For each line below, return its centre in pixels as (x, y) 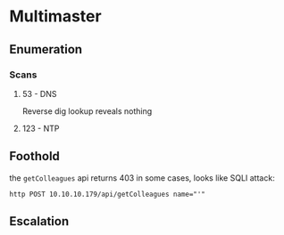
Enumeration (46, 49)
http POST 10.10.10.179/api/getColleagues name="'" (107, 194)
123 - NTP (41, 128)
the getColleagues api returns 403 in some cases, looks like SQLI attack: (142, 178)
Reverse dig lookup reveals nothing (87, 111)
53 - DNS (39, 93)
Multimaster (55, 16)
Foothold (35, 156)
